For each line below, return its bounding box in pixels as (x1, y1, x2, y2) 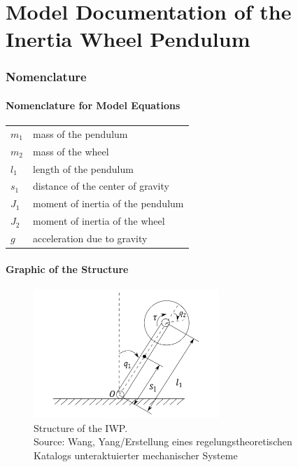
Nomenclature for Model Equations (6, 98, 180, 112)
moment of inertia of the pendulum (32, 196, 184, 211)
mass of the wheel (32, 144, 109, 158)
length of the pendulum (32, 161, 134, 176)
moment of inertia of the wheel (32, 214, 165, 228)
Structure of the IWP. (34, 420, 128, 435)
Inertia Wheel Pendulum (6, 25, 250, 53)
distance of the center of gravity (32, 179, 169, 193)
